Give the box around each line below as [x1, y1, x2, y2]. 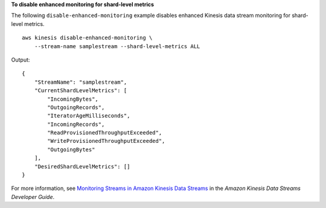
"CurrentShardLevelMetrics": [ [34, 87, 127, 94]
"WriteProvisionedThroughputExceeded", [47, 137, 165, 145]
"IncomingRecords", [47, 121, 105, 128]
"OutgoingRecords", [47, 104, 105, 111]
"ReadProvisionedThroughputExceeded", [47, 130, 162, 136]
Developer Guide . [11, 193, 54, 200]
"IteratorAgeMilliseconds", [47, 112, 130, 119]
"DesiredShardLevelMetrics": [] [34, 163, 130, 170]
